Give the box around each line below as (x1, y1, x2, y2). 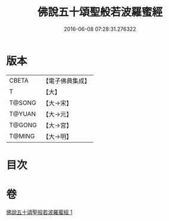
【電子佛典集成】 (42, 77, 90, 85)
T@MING (9, 132, 35, 140)
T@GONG (9, 121, 37, 129)
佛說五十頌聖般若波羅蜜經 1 (6, 209, 73, 216)
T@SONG (9, 99, 37, 107)
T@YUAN (9, 109, 36, 118)
